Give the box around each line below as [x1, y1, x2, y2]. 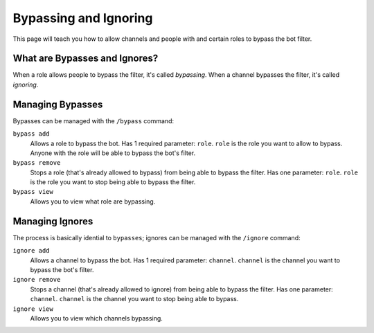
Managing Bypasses [12, 98, 103, 110]
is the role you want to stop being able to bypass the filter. [30, 178, 196, 186]
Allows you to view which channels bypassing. [30, 314, 163, 322]
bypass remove [12, 159, 61, 167]
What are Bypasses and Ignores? [12, 53, 159, 64]
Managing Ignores [12, 215, 93, 227]
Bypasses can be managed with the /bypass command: [12, 116, 175, 125]
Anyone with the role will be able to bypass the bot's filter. [30, 149, 196, 157]
